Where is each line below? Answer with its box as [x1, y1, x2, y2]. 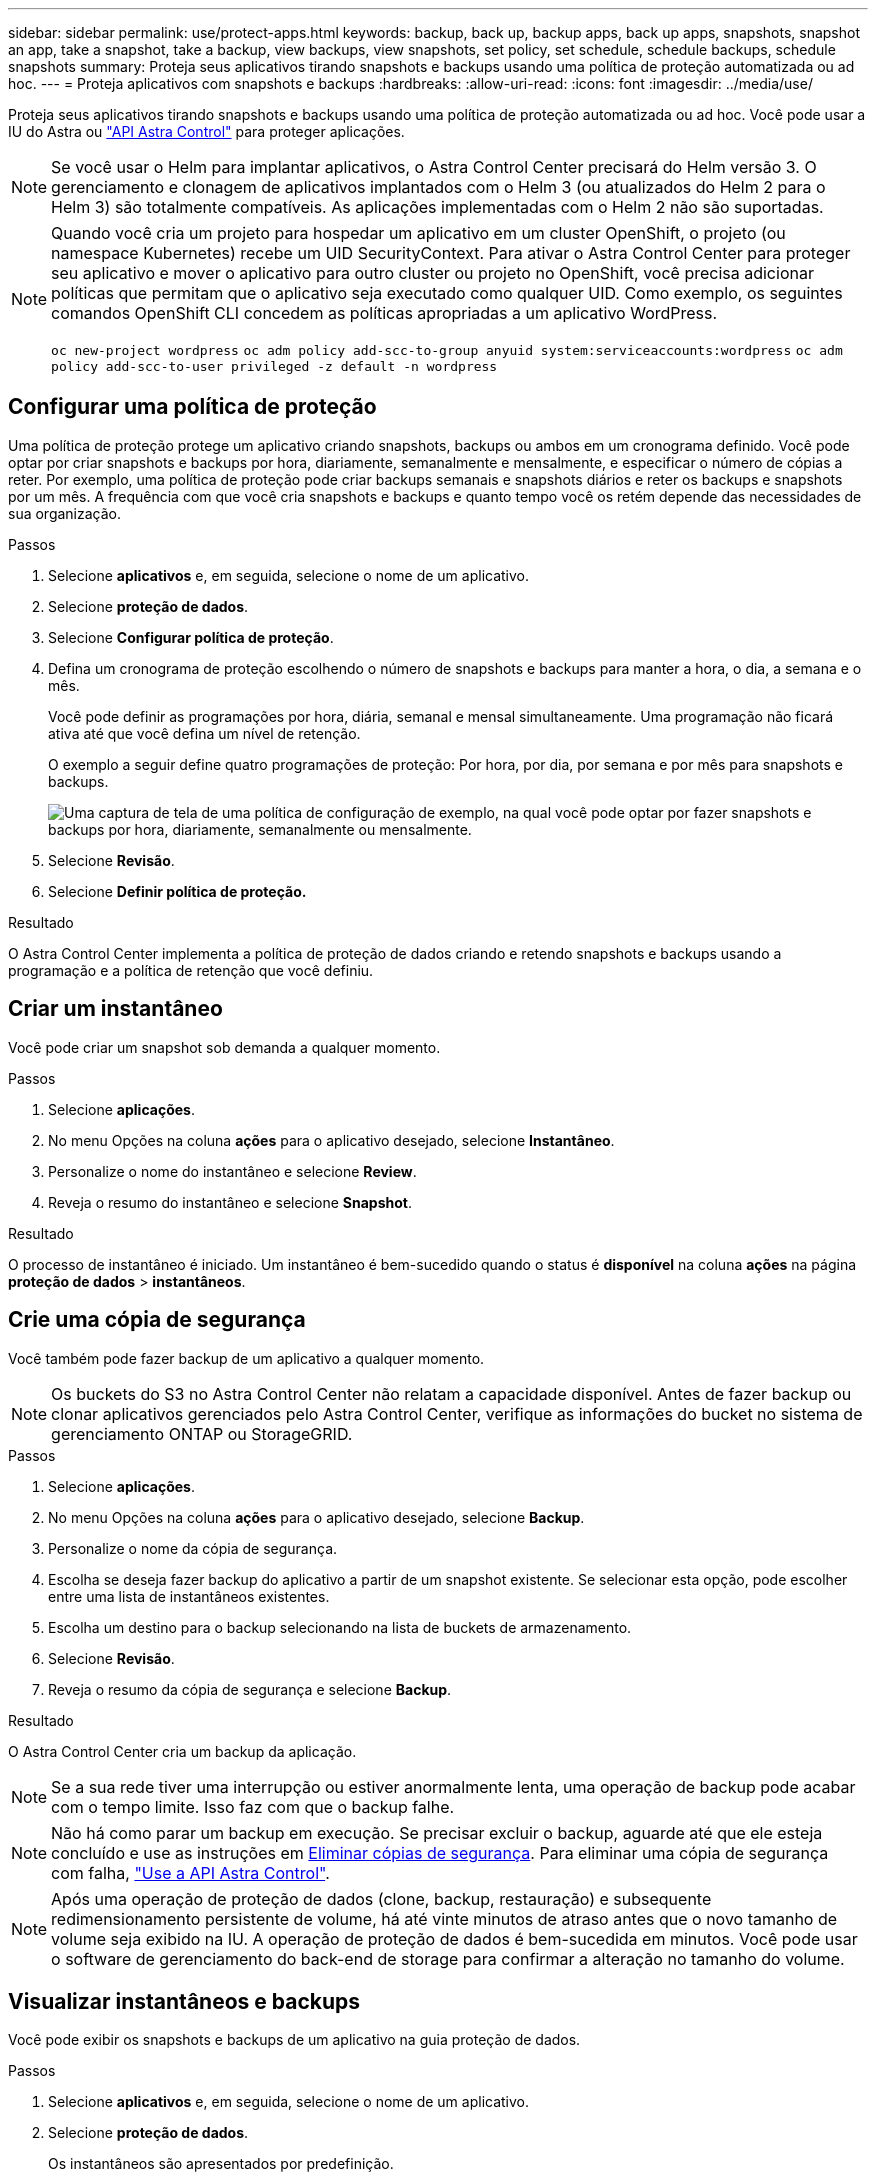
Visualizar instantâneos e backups [8, 1988, 361, 2014]
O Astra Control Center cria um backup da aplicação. [8, 1742, 357, 1760]
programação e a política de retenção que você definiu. [8, 961, 374, 979]
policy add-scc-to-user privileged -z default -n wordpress [51, 359, 498, 374]
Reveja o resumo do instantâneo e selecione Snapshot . [48, 1193, 412, 1211]
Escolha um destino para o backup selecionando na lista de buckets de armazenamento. [48, 1618, 632, 1636]
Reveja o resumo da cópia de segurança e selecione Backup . [48, 1680, 452, 1698]
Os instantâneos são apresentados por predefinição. [48, 2155, 394, 2173]
